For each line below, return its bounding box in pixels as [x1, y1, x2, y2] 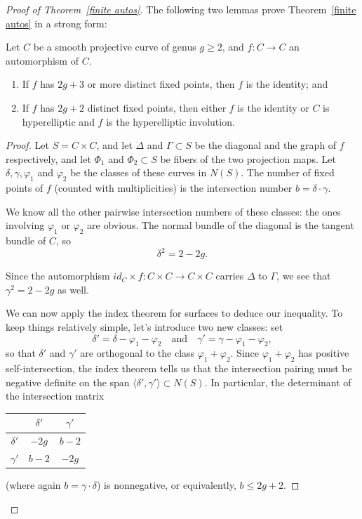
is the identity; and [246, 77, 328, 91]
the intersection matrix [6, 388, 105, 403]
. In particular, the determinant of [204, 374, 351, 389]
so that [6, 346, 36, 360]
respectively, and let [6, 151, 91, 166]
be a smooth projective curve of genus [33, 39, 196, 54]
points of [6, 180, 43, 195]
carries [215, 268, 244, 283]
